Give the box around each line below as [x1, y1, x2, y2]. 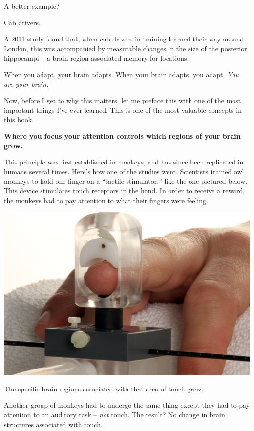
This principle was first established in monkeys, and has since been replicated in [4, 157, 244, 167]
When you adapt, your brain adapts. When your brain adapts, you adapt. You [4, 69, 239, 79]
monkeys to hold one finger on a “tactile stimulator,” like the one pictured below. [4, 176, 248, 186]
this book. [4, 114, 34, 124]
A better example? [4, 1, 60, 11]
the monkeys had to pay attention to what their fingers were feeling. [4, 195, 208, 205]
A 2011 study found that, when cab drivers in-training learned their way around [4, 34, 244, 44]
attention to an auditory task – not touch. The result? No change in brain [4, 410, 225, 420]
